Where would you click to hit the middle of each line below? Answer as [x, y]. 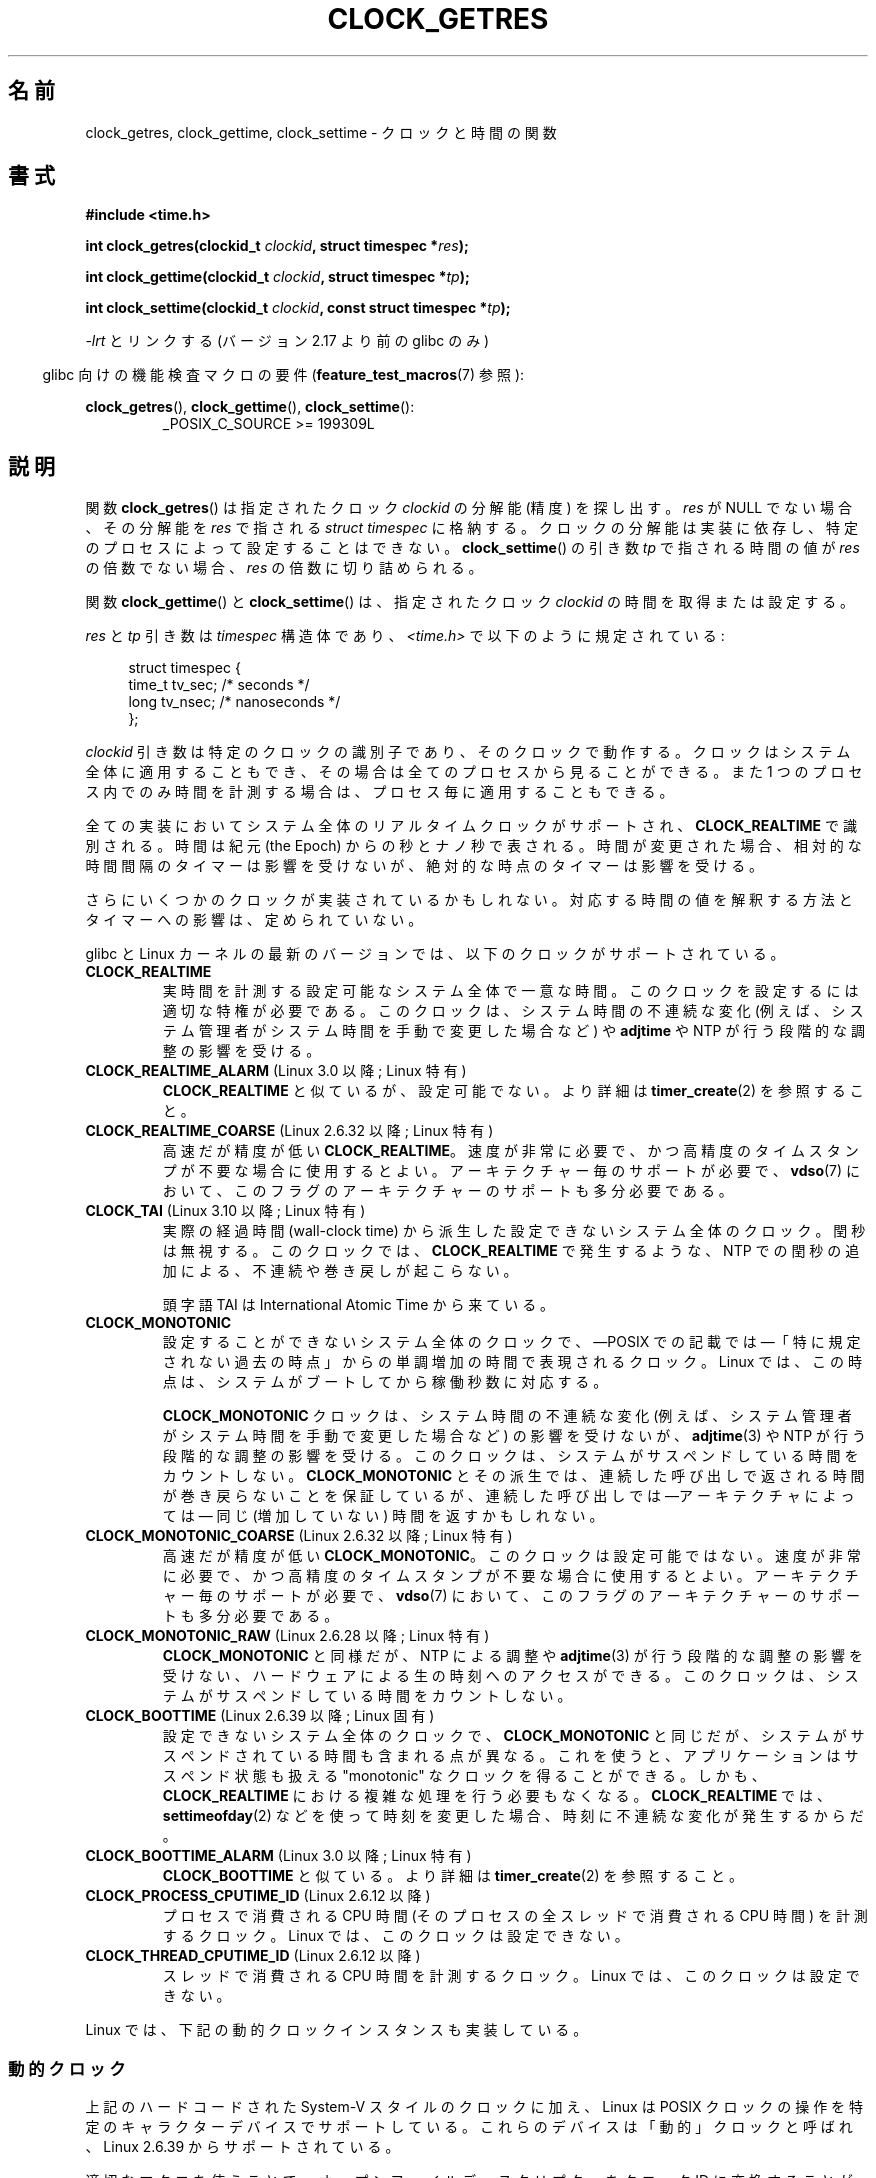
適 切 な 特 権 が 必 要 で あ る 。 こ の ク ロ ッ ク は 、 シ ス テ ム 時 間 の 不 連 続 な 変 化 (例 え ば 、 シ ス [513, 1011]
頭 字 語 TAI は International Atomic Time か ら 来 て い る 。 [358, 1305]
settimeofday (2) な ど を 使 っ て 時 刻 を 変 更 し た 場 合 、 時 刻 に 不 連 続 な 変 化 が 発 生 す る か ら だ [513, 1816]
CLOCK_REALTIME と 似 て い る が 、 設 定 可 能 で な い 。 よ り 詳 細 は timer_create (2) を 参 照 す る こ [513, 1091]
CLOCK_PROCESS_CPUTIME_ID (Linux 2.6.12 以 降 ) [258, 1896]
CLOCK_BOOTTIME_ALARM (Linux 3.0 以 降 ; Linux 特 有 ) [278, 1856]
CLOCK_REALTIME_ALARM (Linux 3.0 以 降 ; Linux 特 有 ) [276, 1071]
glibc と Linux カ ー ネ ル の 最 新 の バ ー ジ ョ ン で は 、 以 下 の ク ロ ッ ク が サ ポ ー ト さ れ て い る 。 [435, 954]
